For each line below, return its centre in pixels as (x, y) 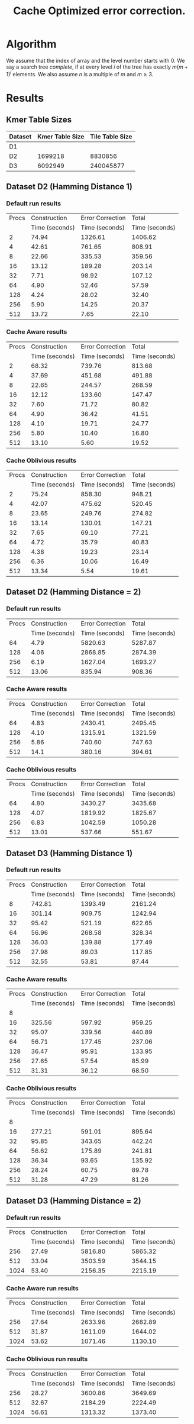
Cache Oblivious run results (47, 1359)
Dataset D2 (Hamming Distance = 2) (74, 592)
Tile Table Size (111, 136)
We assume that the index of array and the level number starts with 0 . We (96, 60)
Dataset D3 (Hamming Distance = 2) (74, 1201)
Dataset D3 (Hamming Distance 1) (69, 853)
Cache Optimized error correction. (99, 11)
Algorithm (31, 44)
